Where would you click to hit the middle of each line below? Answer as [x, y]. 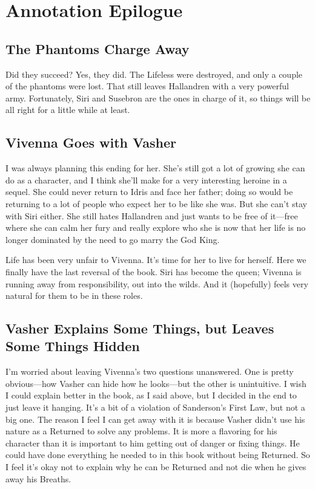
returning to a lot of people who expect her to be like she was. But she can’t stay [156, 203]
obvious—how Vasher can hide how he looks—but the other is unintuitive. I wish [156, 383]
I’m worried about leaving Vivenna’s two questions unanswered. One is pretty [150, 371]
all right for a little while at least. [68, 110]
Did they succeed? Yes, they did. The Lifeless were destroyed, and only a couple [154, 74]
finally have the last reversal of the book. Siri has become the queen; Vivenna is [154, 271]
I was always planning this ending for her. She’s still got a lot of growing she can [155, 168]
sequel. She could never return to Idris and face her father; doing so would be [149, 192]
